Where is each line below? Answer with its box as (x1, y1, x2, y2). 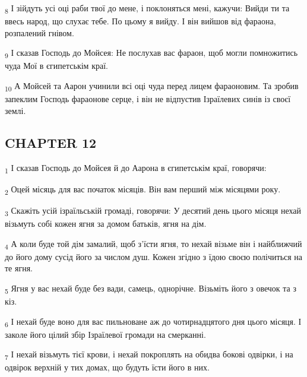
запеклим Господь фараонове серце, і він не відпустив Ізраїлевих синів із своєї (5, 93, 291, 105)
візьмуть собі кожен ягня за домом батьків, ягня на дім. (5, 217, 207, 229)
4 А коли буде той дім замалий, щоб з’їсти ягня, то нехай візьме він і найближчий (5, 237, 302, 251)
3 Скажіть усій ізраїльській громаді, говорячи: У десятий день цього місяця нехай (5, 204, 301, 218)
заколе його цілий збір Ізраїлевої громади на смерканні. (5, 328, 206, 340)
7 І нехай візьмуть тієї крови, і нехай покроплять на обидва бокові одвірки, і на (5, 348, 293, 362)
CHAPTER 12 (5, 133, 97, 151)
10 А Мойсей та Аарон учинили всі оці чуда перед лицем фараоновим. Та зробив (5, 80, 299, 93)
